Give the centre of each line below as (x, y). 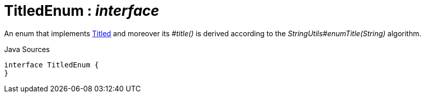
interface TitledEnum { (52, 65)
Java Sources (27, 49)
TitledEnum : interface (82, 11)
